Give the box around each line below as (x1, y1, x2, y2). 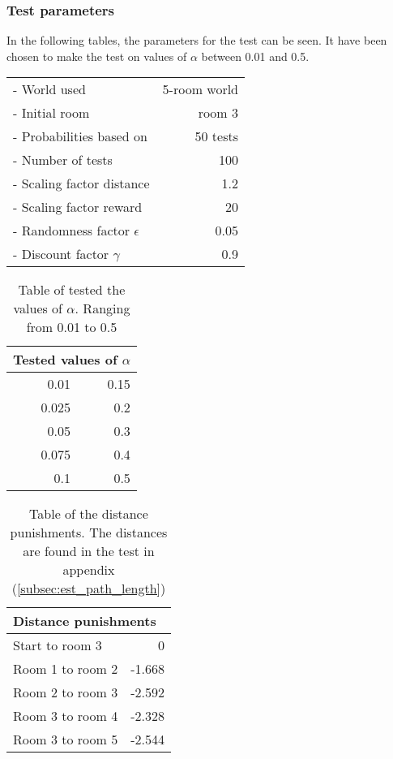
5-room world (162, 80, 239, 99)
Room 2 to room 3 (13, 683, 118, 702)
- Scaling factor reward (13, 197, 143, 217)
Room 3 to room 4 (13, 706, 118, 726)
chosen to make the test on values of (6, 47, 187, 64)
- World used (13, 80, 86, 99)
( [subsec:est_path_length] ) (11, 579, 166, 598)
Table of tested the (18, 280, 126, 300)
